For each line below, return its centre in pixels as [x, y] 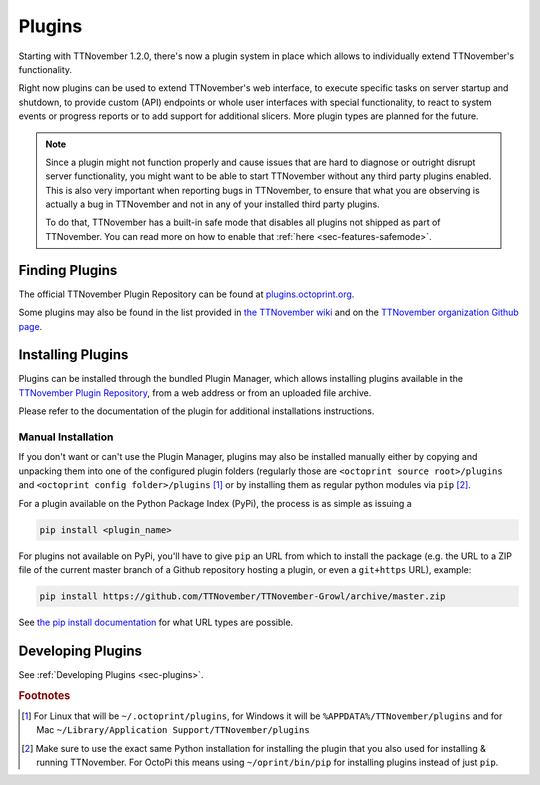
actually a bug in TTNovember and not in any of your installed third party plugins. [212, 204]
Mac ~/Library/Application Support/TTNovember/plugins [173, 730]
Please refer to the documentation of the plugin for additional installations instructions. [196, 411]
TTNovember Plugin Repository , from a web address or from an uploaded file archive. [195, 392]
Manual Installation [66, 437]
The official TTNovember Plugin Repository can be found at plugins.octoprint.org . [186, 294]
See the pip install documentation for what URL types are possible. [156, 622]
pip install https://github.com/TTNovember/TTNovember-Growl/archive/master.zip [242, 596]
